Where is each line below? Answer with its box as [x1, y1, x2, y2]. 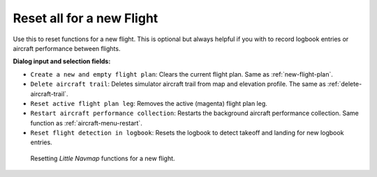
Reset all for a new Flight [13, 10, 158, 26]
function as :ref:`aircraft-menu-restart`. [30, 118, 142, 127]
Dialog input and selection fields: [13, 57, 111, 66]
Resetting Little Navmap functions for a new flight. [30, 154, 175, 162]
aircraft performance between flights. [13, 44, 121, 52]
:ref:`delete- [327, 80, 362, 88]
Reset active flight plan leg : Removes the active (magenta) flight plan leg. [30, 99, 268, 107]
